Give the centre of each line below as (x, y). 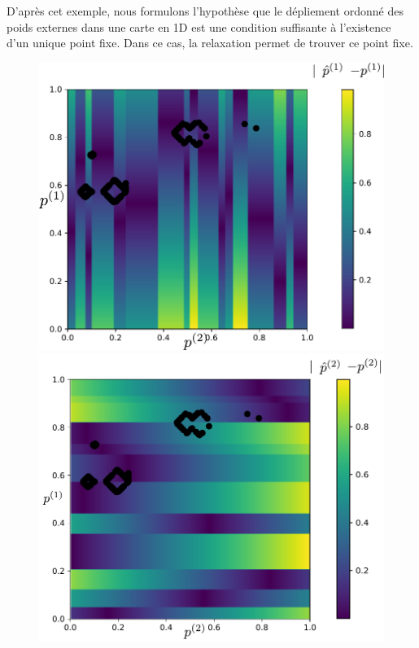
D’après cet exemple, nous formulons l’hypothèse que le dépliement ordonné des (205, 11)
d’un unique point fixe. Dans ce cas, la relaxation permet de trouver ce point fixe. (210, 43)
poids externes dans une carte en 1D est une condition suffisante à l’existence (199, 26)
